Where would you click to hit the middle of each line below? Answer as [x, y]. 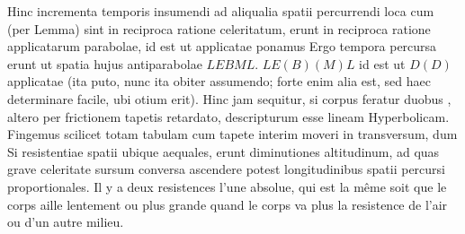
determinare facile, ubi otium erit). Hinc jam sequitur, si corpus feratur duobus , [229, 98]
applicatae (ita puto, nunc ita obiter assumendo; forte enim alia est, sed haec [219, 81]
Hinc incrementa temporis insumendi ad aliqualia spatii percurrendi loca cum [221, 11]
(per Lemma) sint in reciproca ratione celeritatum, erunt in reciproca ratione [219, 28]
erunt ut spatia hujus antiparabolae [105, 63]
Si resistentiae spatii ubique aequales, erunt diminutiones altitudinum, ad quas [224, 151]
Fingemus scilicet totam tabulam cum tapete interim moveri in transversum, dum [232, 134]
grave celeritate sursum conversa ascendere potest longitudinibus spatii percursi [226, 169]
